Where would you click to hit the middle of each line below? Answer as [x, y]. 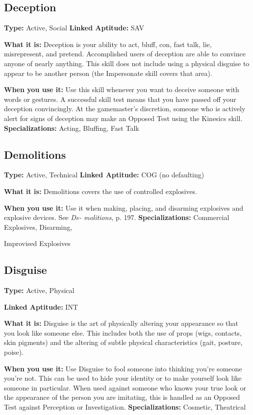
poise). [14, 352]
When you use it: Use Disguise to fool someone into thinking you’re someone [123, 368]
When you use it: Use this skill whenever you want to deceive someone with [122, 89]
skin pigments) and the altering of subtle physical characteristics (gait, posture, [123, 342]
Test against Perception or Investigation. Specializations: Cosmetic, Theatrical [125, 407]
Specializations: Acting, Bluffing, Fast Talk [72, 128]
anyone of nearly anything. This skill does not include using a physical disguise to [127, 63]
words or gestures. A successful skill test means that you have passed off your [120, 99]
